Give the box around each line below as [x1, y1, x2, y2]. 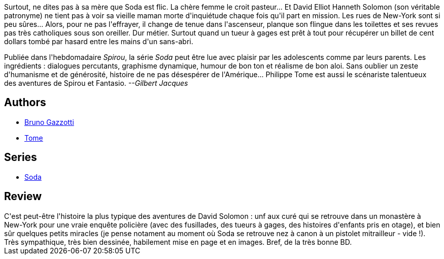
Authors [4, 96, 46, 109]
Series [4, 151, 37, 164]
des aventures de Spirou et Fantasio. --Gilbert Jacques [4, 79, 188, 87]
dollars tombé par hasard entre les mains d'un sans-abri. [4, 37, 193, 46]
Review [4, 190, 42, 203]
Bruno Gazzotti [24, 117, 74, 126]
